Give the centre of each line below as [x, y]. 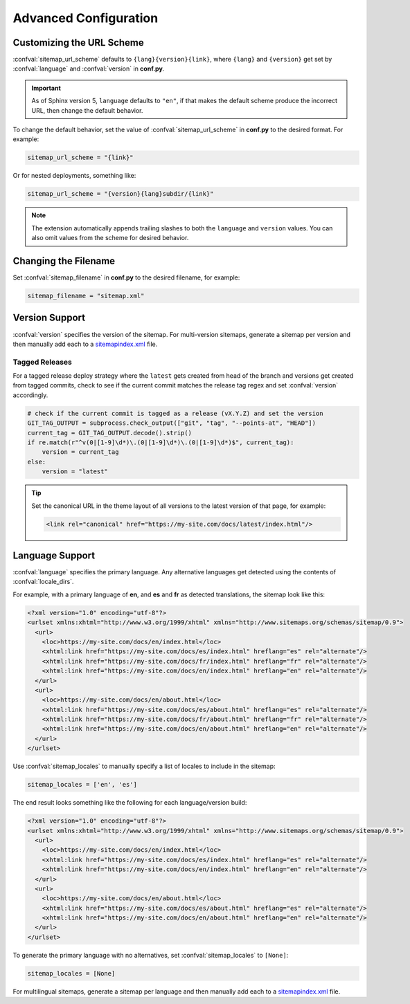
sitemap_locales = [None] [71, 973]
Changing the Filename [64, 261]
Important [46, 88]
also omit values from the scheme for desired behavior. [110, 238]
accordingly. [30, 395]
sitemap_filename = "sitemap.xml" [86, 296]
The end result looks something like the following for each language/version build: [130, 803]
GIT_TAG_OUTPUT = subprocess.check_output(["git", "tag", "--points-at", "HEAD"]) [172, 423]
